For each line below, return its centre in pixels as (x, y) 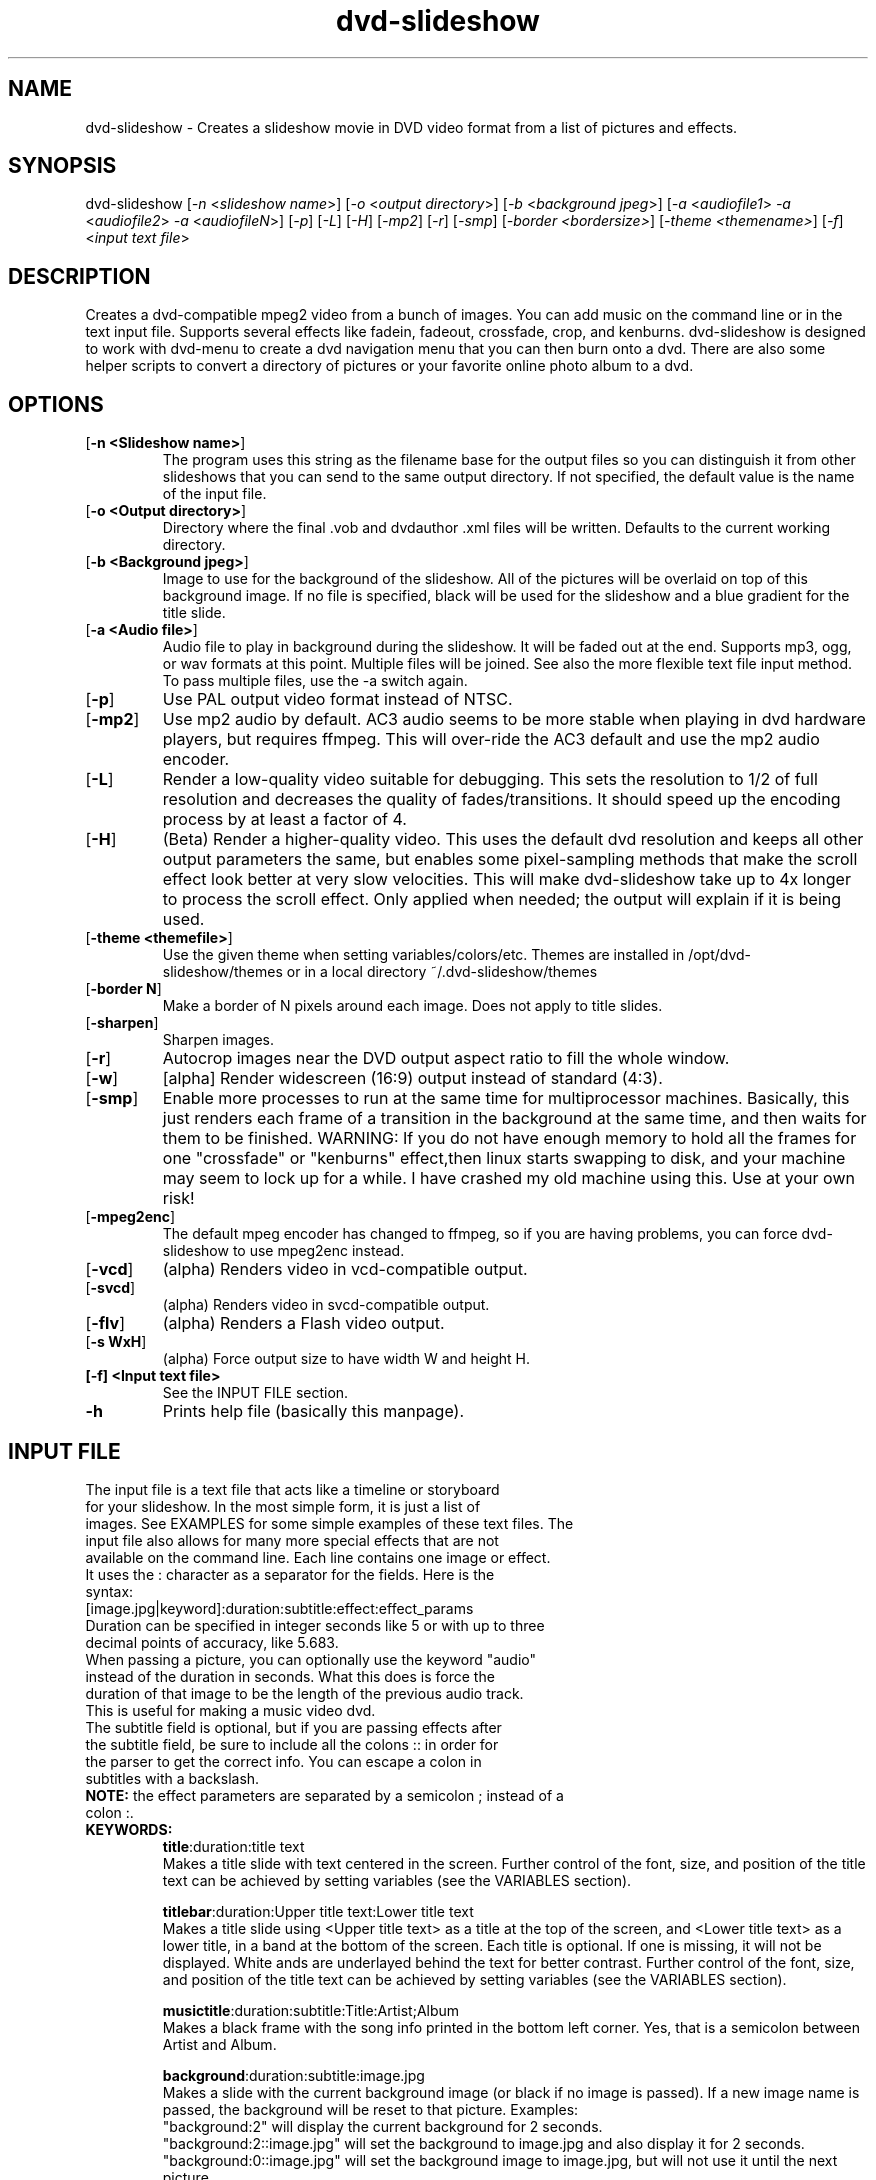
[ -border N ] (123, 989)
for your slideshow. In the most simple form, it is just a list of (283, 1506)
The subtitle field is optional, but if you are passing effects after (293, 1727)
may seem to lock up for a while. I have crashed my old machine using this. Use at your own (508, 1178)
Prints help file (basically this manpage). (313, 1411)
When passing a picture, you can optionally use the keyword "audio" (311, 1659)
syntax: (109, 1591)
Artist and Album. (219, 2044)
